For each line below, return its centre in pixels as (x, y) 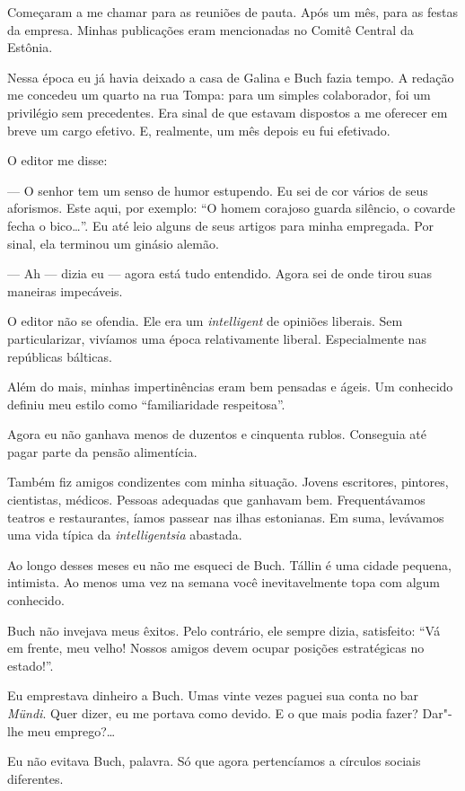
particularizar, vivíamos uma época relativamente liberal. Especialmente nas (217, 338)
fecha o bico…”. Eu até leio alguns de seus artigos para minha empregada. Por (220, 225)
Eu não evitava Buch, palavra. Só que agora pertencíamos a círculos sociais (214, 761)
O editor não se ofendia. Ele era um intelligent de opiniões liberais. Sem (205, 321)
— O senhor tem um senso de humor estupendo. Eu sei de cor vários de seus (218, 190)
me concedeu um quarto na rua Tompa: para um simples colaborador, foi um (219, 95)
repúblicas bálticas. (60, 356)
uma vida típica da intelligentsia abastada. (125, 535)
